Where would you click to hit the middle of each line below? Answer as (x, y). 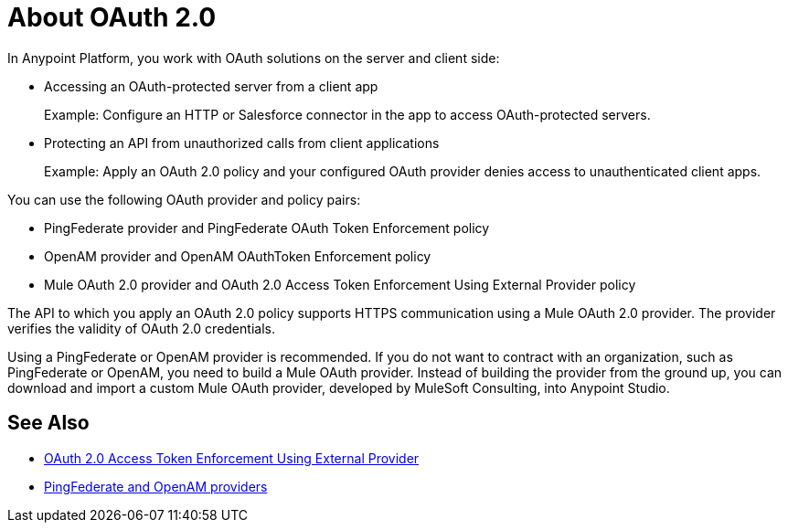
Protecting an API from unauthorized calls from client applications (242, 143)
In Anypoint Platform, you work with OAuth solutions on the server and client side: (254, 58)
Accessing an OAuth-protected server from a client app (211, 86)
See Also (48, 423)
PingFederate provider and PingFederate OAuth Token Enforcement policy (267, 228)
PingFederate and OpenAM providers (156, 486)
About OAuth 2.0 (112, 17)
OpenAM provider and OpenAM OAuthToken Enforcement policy (238, 256)
